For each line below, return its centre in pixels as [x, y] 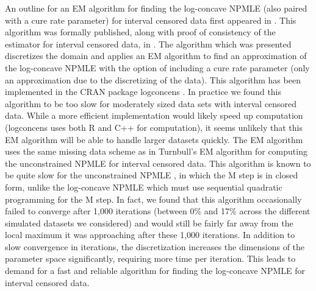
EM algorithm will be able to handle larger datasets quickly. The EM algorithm [154, 139]
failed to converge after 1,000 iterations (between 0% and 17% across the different [158, 211]
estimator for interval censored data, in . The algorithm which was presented [148, 44]
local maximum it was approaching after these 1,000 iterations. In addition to [150, 235]
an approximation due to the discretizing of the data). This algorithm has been [153, 79]
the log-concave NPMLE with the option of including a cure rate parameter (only [157, 67]
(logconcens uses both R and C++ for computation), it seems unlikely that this [154, 127]
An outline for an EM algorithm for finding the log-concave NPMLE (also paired [156, 8]
